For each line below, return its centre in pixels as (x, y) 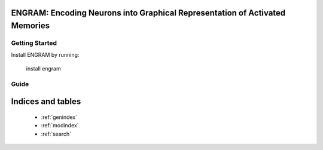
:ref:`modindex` (60, 125)
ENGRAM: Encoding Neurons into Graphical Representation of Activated (148, 13)
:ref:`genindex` (59, 117)
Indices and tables (46, 102)
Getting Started (34, 43)
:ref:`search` (56, 134)
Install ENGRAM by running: (45, 55)
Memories (31, 26)
